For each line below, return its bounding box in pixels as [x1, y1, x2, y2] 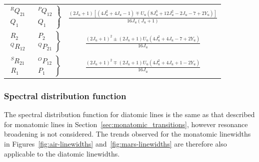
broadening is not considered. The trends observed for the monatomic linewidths [4, 129, 251, 139]
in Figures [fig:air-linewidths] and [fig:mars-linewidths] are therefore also [4, 139, 227, 149]
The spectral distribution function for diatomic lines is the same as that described [4, 109, 255, 120]
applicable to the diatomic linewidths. [4, 148, 120, 159]
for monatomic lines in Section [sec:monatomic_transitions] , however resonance [4, 119, 248, 129]
